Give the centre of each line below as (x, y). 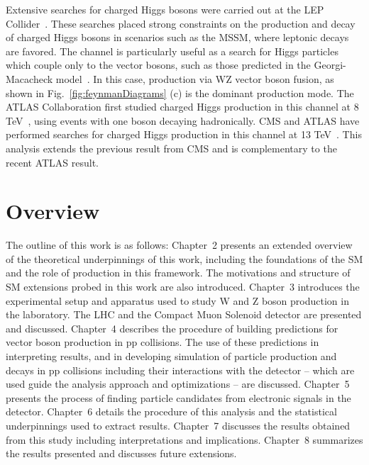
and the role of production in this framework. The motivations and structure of (178, 273)
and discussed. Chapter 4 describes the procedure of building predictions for (172, 328)
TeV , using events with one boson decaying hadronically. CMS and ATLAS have (183, 120)
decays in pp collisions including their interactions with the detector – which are (180, 370)
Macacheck (29, 78)
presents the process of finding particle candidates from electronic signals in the (178, 397)
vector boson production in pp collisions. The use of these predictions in (163, 342)
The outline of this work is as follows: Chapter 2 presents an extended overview (179, 245)
